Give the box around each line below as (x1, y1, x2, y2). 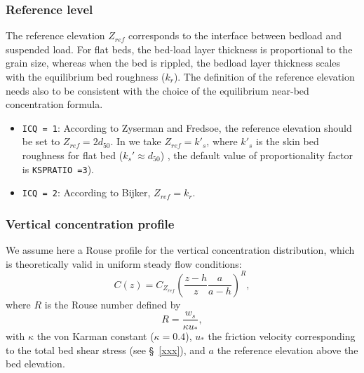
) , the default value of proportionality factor (160, 148, 353, 163)
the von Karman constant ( (36, 328, 154, 343)
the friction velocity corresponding (208, 328, 356, 343)
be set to (22, 134, 60, 149)
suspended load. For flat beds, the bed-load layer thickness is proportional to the (6, 41, 353, 56)
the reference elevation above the (217, 342, 358, 357)
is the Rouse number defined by (44, 297, 181, 311)
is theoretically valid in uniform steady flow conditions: (6, 256, 242, 271)
